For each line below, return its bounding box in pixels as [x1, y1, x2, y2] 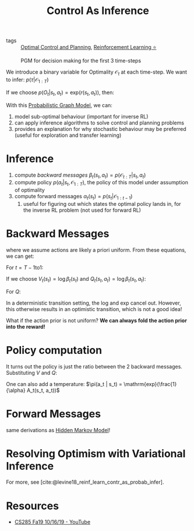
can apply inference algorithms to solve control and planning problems [14, 119, 185, 126]
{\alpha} [6, 387, 26, 394]
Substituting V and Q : [6, 369, 57, 376]
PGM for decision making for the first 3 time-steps [20, 57, 142, 64]
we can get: [6, 253, 34, 260]
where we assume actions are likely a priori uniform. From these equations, [6, 246, 186, 253]
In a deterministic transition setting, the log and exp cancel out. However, [6, 299, 182, 306]
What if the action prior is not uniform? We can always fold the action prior [6, 317, 188, 324]
